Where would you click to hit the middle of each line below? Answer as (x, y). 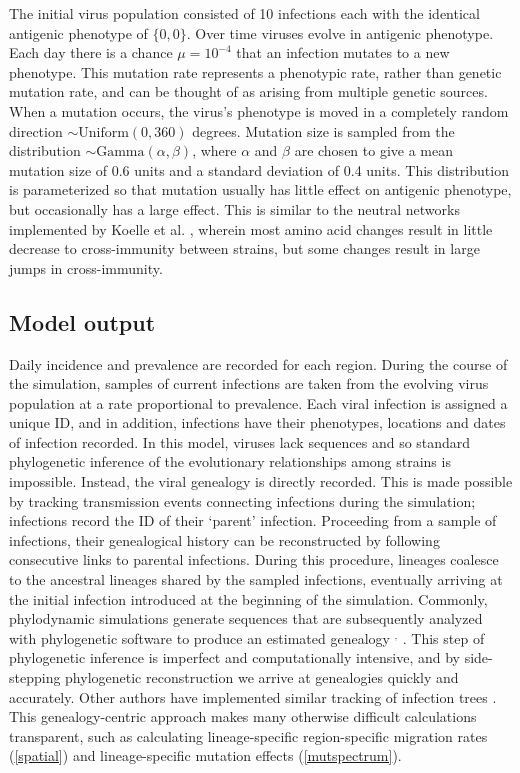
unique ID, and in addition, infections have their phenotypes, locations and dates (257, 422)
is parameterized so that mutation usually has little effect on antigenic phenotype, (260, 189)
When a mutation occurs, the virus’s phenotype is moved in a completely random (259, 110)
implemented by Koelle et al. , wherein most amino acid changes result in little (251, 228)
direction (36, 130)
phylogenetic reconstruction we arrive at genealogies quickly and (262, 677)
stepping (35, 677)
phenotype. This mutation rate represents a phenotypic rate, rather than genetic (255, 71)
